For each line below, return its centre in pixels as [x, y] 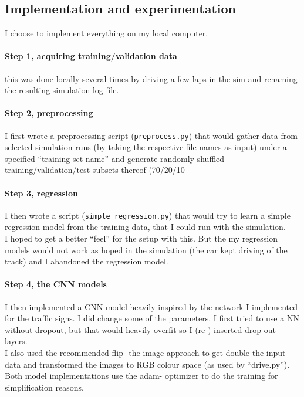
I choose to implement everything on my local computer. [107, 33]
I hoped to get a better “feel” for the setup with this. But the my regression [141, 238]
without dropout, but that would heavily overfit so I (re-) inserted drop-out [141, 329]
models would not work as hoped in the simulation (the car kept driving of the [146, 250]
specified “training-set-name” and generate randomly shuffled [115, 158]
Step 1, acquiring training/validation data [91, 56]
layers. [16, 341]
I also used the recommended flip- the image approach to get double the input [145, 353]
